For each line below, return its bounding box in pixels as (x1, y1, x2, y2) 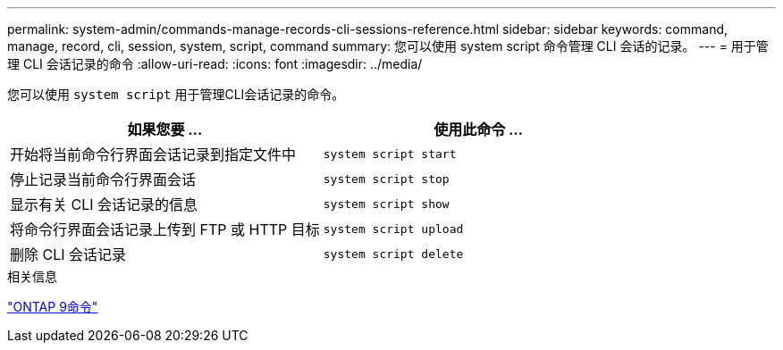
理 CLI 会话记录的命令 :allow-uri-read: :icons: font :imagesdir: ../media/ (7, 56, 423, 71)
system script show (323, 196, 450, 211)
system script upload (323, 221, 464, 236)
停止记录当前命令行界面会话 (10, 171, 197, 188)
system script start (323, 146, 457, 161)
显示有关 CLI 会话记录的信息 (10, 196, 198, 213)
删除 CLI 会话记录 (10, 246, 127, 263)
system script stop (323, 171, 450, 186)
